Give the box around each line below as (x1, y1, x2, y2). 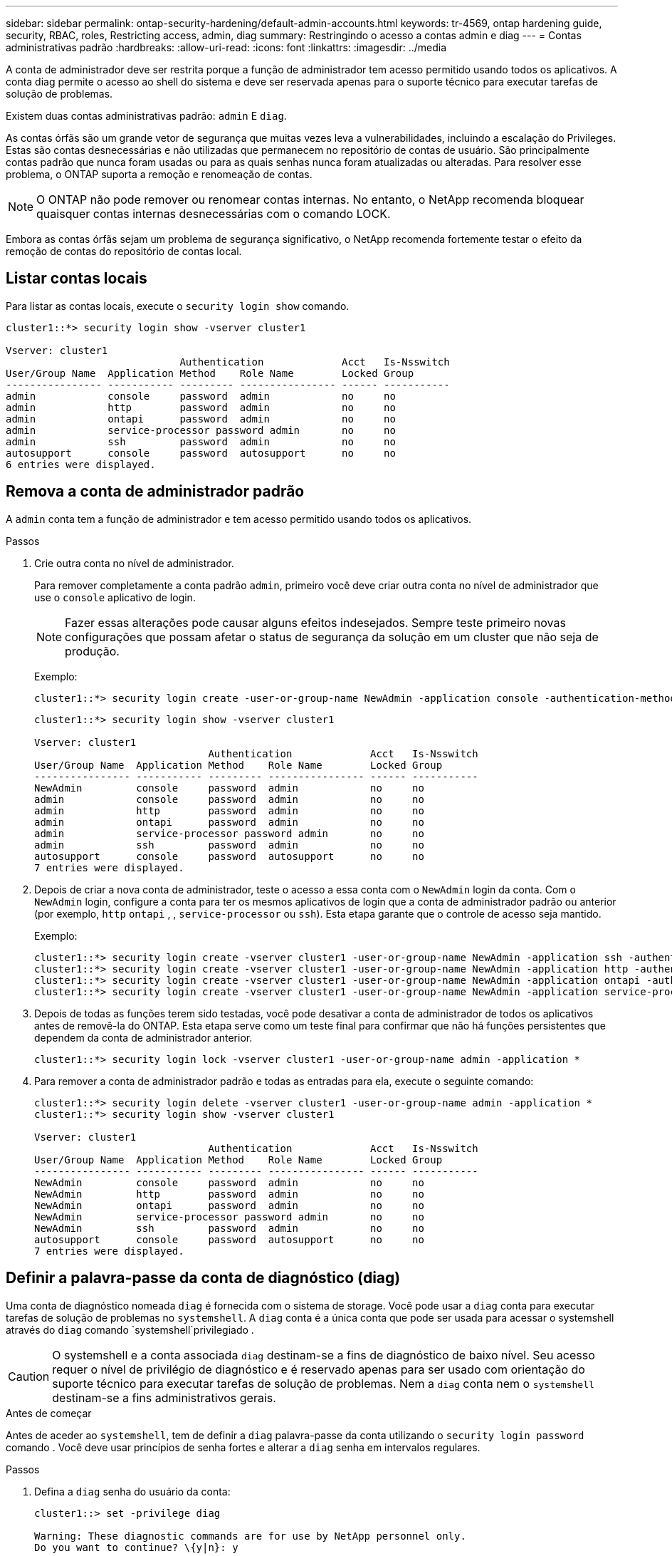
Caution (8, 1369, 50, 1384)
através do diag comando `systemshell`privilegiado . (6, 1323, 254, 1336)
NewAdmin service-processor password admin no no (34, 1210, 424, 1223)
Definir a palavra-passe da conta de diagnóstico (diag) (6, 1269, 401, 1287)
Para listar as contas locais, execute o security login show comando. (6, 299, 350, 312)
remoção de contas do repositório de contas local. (6, 245, 242, 257)
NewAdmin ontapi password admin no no (34, 1199, 424, 1211)
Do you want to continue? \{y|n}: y (34, 1541, 238, 1553)
